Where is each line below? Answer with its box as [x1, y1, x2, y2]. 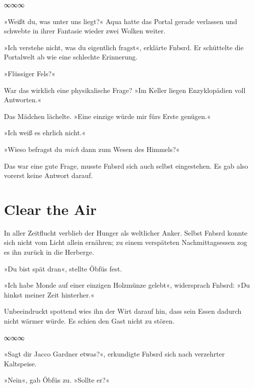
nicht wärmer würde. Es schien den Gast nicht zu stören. [4, 316, 175, 326]
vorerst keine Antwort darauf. [4, 170, 93, 180]
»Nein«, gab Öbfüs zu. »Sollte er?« [4, 375, 110, 385]
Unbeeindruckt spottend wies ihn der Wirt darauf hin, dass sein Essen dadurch [4, 306, 242, 316]
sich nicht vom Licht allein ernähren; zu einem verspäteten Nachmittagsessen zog [4, 237, 247, 247]
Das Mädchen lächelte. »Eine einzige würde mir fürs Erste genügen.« [4, 111, 211, 121]
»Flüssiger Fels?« [4, 68, 55, 78]
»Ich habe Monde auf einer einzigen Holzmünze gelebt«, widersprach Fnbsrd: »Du [4, 280, 250, 290]
